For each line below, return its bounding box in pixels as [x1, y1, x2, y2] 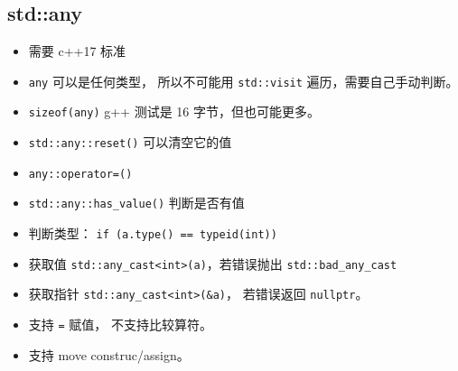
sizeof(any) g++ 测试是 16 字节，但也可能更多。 [28, 102, 320, 121]
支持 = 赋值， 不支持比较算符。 [28, 315, 212, 334]
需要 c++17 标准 [28, 42, 126, 60]
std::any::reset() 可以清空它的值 [28, 133, 232, 152]
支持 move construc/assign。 [28, 345, 190, 364]
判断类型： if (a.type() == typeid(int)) [28, 224, 277, 243]
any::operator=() [28, 167, 133, 181]
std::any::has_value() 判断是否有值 [28, 193, 245, 212]
